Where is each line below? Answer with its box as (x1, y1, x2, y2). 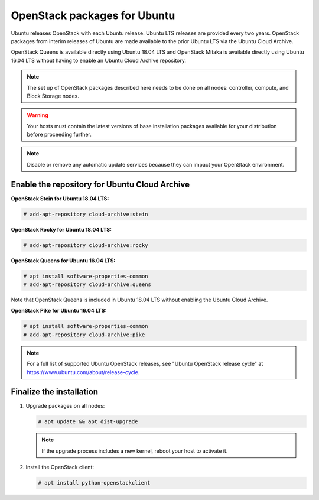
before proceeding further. (27, 131, 92, 138)
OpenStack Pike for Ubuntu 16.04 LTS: (11, 307, 107, 314)
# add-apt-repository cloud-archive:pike (23, 331, 145, 338)
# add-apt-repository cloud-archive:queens (23, 281, 152, 288)
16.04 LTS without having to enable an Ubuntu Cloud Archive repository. (11, 57, 186, 64)
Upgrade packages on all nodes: (25, 402, 105, 410)
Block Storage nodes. (27, 92, 80, 99)
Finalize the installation (11, 387, 99, 397)
